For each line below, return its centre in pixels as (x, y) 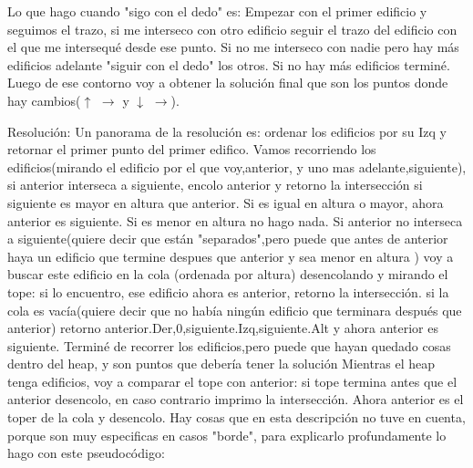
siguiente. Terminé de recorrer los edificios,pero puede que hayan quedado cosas (229, 345)
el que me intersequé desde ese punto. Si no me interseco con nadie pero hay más (233, 47)
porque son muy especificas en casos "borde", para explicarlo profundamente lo (227, 435)
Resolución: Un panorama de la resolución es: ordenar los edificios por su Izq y (227, 131)
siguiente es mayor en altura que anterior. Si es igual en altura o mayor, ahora (226, 202)
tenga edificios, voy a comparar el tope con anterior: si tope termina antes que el (232, 381)
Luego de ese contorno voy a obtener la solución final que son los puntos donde (228, 83)
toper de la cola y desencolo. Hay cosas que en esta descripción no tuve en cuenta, (236, 417)
